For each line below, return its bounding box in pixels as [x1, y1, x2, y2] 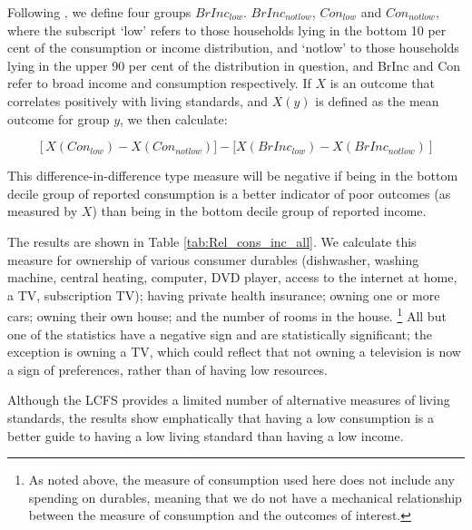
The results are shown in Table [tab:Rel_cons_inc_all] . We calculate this [7, 231, 417, 250]
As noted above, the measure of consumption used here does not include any [28, 470, 455, 489]
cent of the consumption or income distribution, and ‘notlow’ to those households [7, 38, 459, 57]
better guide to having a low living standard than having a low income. [7, 426, 404, 445]
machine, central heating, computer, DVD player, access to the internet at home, [7, 268, 457, 287]
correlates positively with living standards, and [7, 91, 269, 110]
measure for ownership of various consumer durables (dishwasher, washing [7, 250, 419, 269]
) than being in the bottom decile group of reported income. [92, 201, 427, 221]
